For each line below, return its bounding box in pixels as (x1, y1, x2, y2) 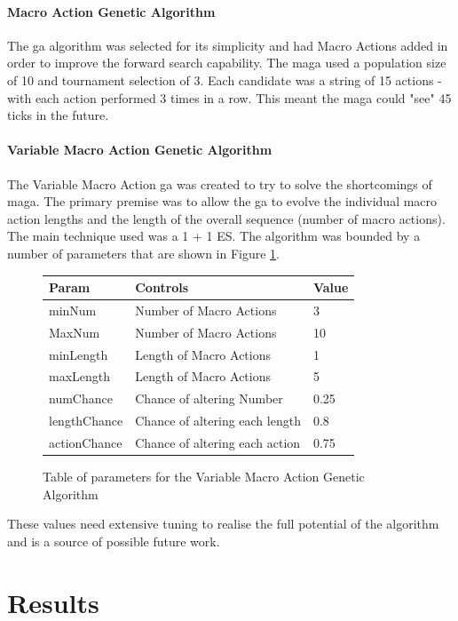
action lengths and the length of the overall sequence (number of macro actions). (7, 209, 446, 227)
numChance (49, 389, 113, 408)
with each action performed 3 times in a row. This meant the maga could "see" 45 (7, 88, 452, 107)
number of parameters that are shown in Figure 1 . (7, 243, 280, 262)
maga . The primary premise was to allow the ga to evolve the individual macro (7, 192, 438, 211)
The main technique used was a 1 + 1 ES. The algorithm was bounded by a (7, 227, 421, 245)
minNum (49, 300, 97, 319)
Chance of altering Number (135, 389, 283, 408)
